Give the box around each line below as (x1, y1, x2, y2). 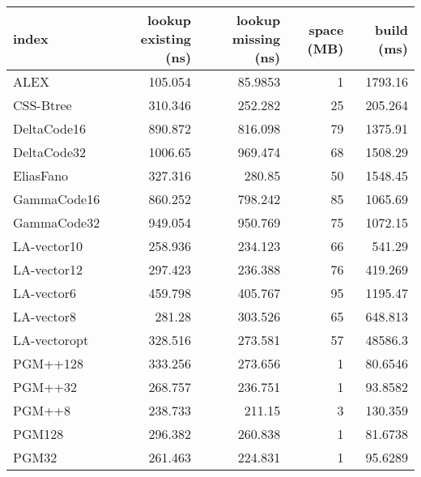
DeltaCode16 (13, 119, 87, 138)
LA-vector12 (13, 260, 83, 279)
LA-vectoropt (13, 330, 89, 349)
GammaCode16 (13, 190, 100, 208)
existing (140, 29, 192, 48)
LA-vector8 (13, 307, 77, 326)
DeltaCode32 (13, 143, 87, 161)
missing (232, 29, 281, 48)
